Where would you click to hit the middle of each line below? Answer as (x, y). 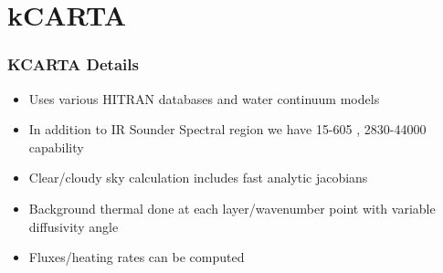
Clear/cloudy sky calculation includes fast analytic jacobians (198, 178)
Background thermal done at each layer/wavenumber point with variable (232, 208)
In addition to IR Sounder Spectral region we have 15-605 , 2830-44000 (227, 129)
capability (56, 147)
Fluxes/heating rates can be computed (137, 257)
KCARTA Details (73, 64)
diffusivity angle (74, 226)
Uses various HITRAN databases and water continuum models (204, 98)
